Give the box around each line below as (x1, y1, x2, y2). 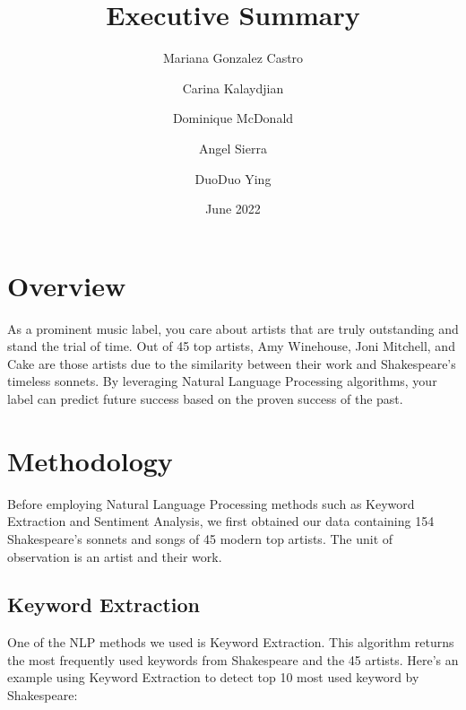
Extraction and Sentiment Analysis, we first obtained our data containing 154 (7, 512, 435, 530)
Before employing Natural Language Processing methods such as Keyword (7, 494, 415, 513)
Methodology (7, 442, 173, 478)
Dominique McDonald (172, 109, 294, 127)
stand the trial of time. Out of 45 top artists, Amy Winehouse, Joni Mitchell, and (7, 337, 455, 355)
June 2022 (205, 199, 261, 218)
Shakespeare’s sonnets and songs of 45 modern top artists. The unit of (7, 529, 393, 548)
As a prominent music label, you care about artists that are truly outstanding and (7, 319, 459, 337)
